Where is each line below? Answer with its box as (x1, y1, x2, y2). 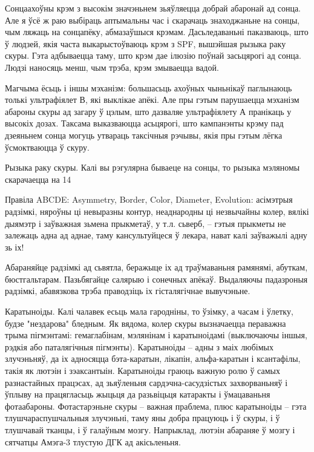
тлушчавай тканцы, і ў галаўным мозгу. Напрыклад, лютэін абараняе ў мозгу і (5, 424, 295, 436)
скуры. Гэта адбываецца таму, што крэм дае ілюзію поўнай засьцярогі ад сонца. (5, 49, 301, 62)
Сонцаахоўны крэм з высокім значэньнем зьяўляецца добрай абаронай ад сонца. (5, 2, 301, 14)
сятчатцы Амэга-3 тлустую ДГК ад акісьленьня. (5, 435, 181, 448)
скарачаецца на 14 (5, 172, 71, 185)
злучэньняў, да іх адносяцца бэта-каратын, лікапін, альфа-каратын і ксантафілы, (5, 352, 301, 365)
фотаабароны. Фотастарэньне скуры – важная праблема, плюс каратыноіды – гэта (5, 399, 307, 412)
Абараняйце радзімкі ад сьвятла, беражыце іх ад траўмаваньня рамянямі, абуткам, (5, 261, 308, 273)
